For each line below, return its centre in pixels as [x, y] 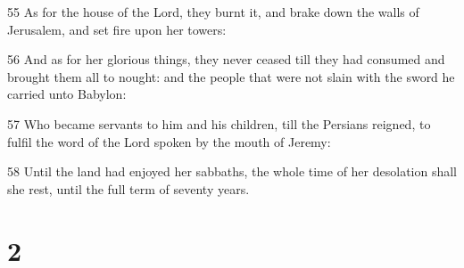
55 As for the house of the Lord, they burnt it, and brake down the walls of [213, 12]
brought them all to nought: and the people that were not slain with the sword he [231, 76]
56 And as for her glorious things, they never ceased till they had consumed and [226, 59]
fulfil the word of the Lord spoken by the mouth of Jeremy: [169, 141]
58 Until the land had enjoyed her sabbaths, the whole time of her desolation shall [232, 171]
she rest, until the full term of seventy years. [128, 188]
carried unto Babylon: [67, 94]
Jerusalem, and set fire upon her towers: [117, 29]
